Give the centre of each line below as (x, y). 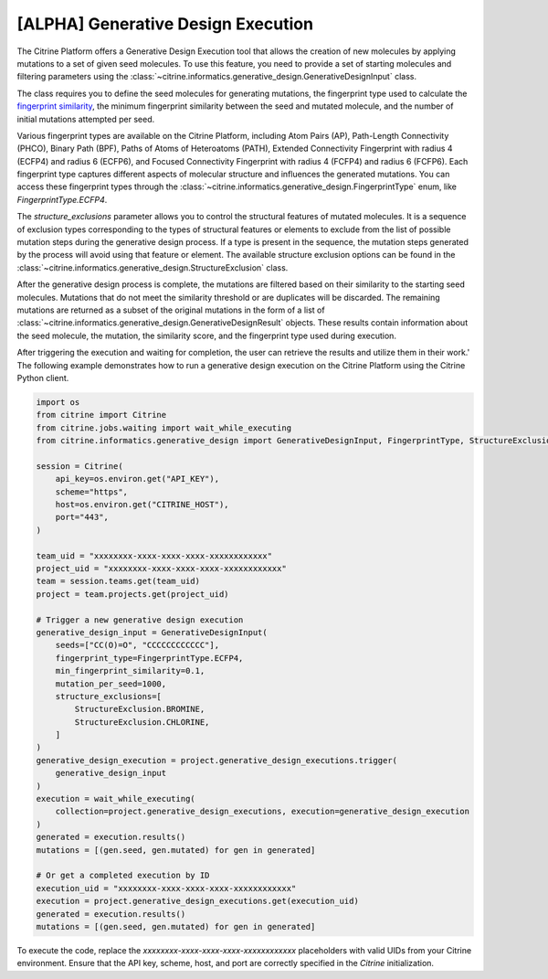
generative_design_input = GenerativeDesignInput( (152, 632)
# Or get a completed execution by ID (123, 876)
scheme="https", (91, 492)
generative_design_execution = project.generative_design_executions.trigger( (216, 760)
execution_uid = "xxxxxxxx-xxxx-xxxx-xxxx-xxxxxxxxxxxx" (166, 888)
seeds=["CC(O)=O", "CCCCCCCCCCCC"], (137, 645)
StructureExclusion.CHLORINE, (142, 722)
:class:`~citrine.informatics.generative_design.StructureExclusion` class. (153, 267)
